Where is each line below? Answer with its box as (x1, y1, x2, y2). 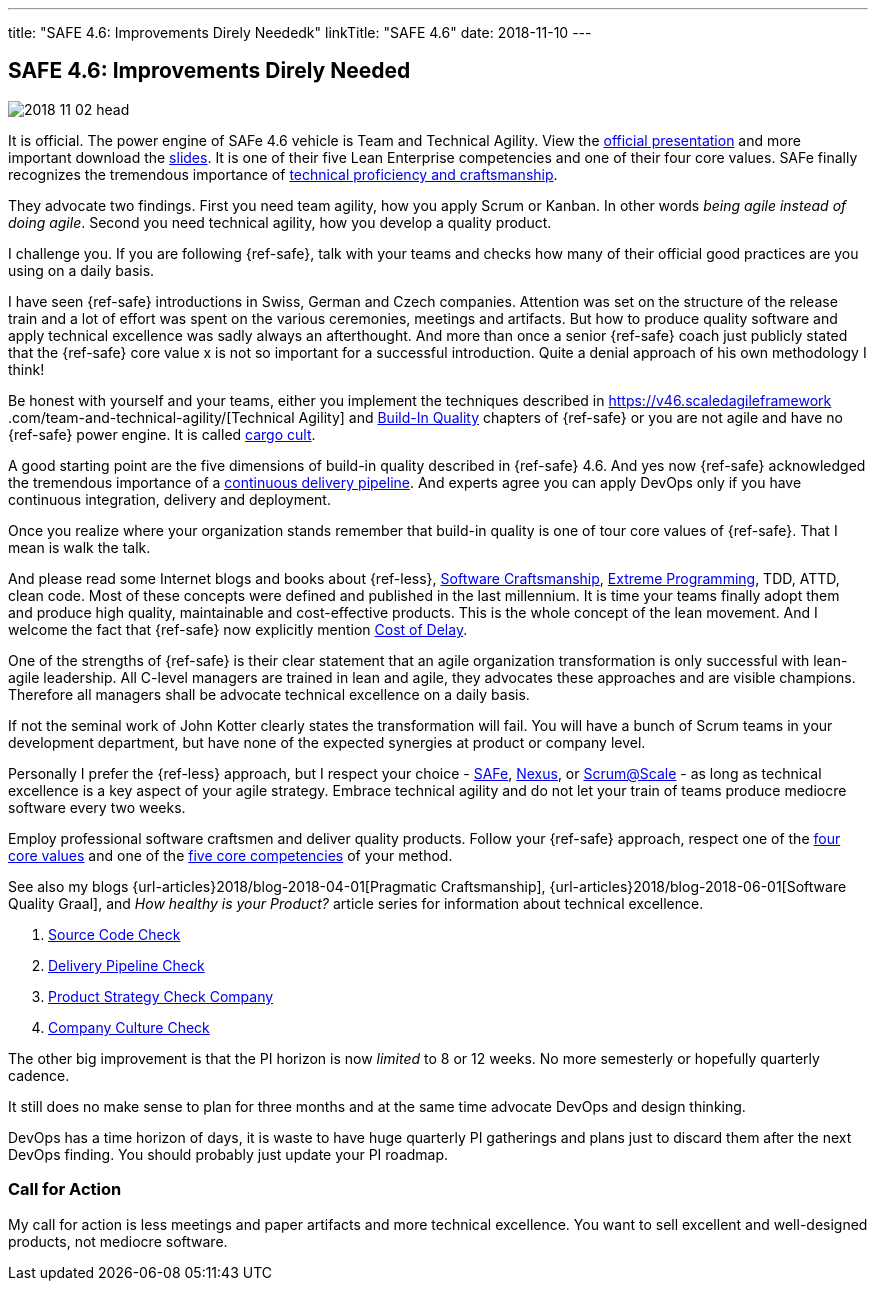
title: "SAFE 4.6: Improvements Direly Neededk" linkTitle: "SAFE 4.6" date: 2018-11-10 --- (8, 24, 592, 41)
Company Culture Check (48, 1018, 210, 1036)
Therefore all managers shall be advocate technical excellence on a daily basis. (8, 685, 530, 703)
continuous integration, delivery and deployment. (8, 490, 331, 508)
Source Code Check (48, 925, 181, 943)
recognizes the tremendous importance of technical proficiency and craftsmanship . (8, 165, 558, 183)
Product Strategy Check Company (48, 987, 274, 1005)
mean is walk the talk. (8, 538, 151, 556)
